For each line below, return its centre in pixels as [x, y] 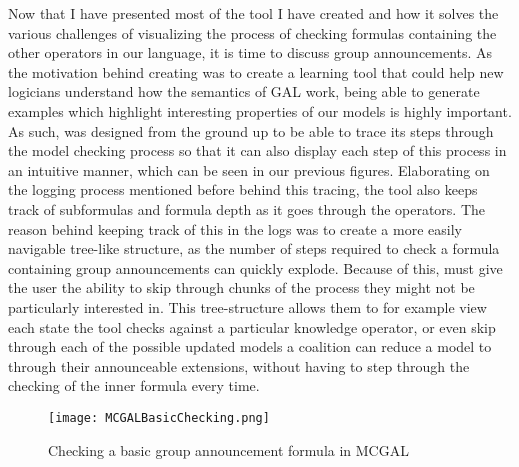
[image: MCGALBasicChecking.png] [159, 417]
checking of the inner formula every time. [134, 385]
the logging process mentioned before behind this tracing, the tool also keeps [243, 189]
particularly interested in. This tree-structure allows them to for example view [247, 306]
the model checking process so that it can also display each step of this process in [257, 150]
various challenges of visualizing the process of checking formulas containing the [252, 32]
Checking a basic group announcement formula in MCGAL [228, 449]
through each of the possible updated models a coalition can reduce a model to [250, 346]
